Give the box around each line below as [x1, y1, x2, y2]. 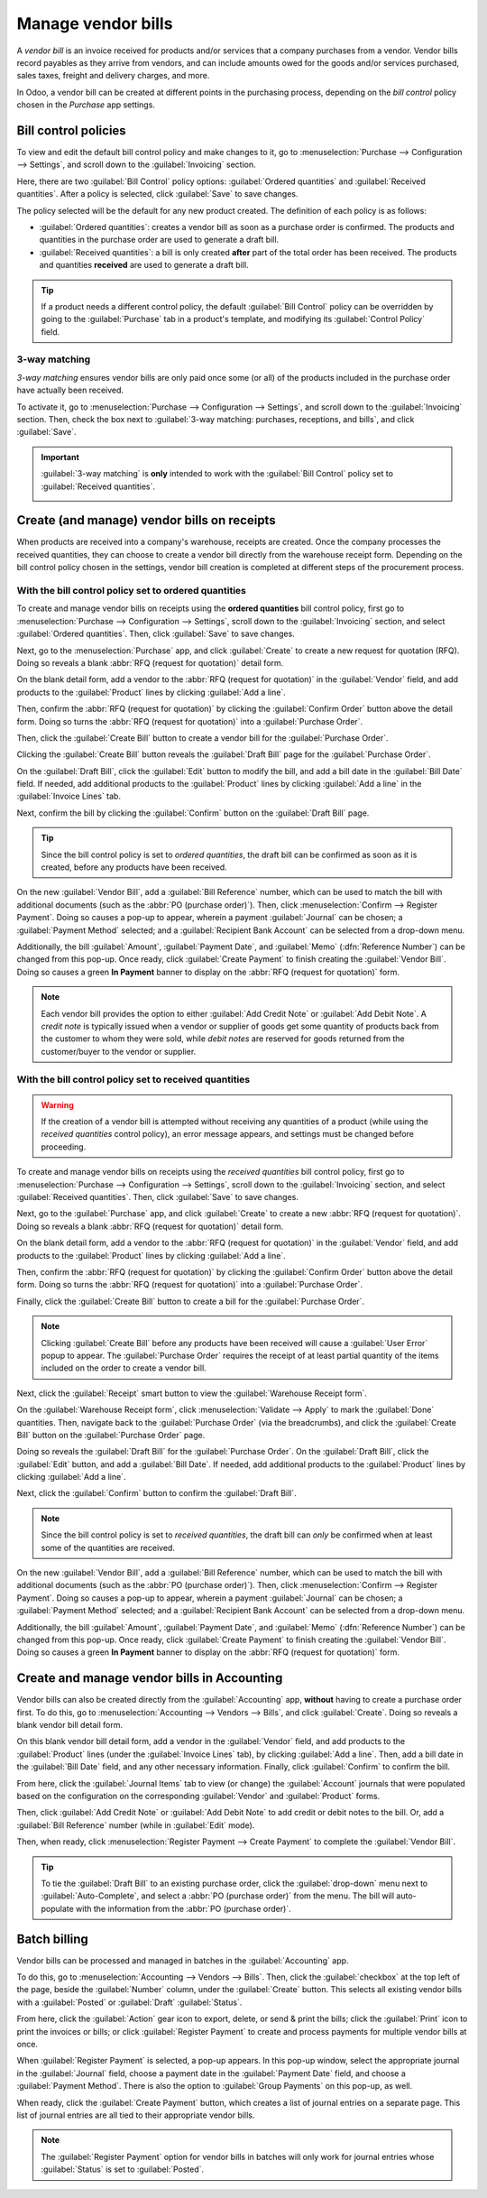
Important [41, 451, 80, 462]
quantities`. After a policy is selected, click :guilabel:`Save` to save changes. [16, 189, 299, 199]
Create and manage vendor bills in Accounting [16, 1670, 283, 1686]
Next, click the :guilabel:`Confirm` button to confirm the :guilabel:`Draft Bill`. [16, 1488, 297, 1499]
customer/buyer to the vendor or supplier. [41, 1046, 197, 1057]
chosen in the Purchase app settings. [16, 99, 155, 110]
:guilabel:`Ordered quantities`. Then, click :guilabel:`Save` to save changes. [16, 628, 295, 640]
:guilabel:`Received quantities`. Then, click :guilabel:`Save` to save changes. [16, 1192, 299, 1203]
